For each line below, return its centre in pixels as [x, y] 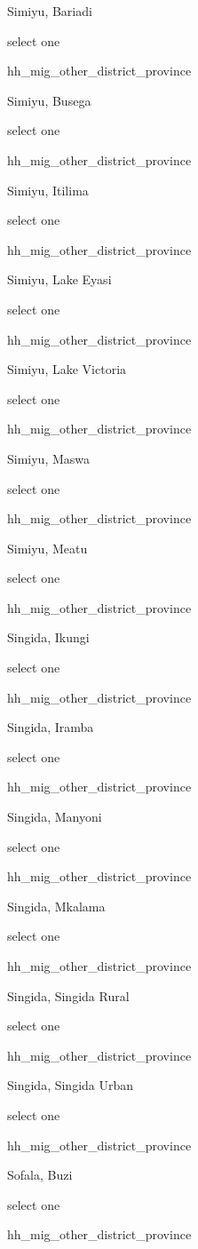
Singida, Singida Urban [71, 1085]
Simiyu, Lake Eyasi [59, 279]
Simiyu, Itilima [48, 190]
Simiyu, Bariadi [50, 11]
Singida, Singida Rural [68, 995]
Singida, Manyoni [55, 817]
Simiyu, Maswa [49, 458]
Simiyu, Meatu [48, 548]
